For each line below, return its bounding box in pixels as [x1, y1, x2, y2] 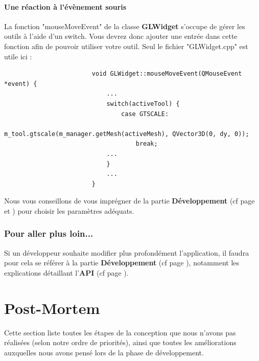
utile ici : [4, 51, 32, 61]
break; [135, 140, 158, 148]
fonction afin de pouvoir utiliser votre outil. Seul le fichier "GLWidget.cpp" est [4, 40, 248, 51]
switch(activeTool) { [106, 100, 180, 107]
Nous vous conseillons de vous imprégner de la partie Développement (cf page [4, 195, 255, 206]
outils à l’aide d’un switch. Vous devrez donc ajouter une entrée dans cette [4, 31, 238, 41]
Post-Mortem [4, 297, 100, 318]
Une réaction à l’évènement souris [4, 1, 127, 12]
